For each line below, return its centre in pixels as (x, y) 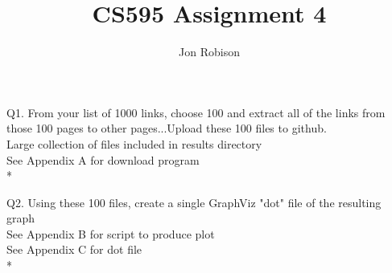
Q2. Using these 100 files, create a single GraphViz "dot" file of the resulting (194, 202)
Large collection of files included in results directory (134, 143)
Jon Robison (209, 52)
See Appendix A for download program (103, 159)
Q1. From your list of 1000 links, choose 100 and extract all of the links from (196, 112)
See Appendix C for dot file (74, 249)
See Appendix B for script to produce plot (111, 233)
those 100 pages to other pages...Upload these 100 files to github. (167, 128)
